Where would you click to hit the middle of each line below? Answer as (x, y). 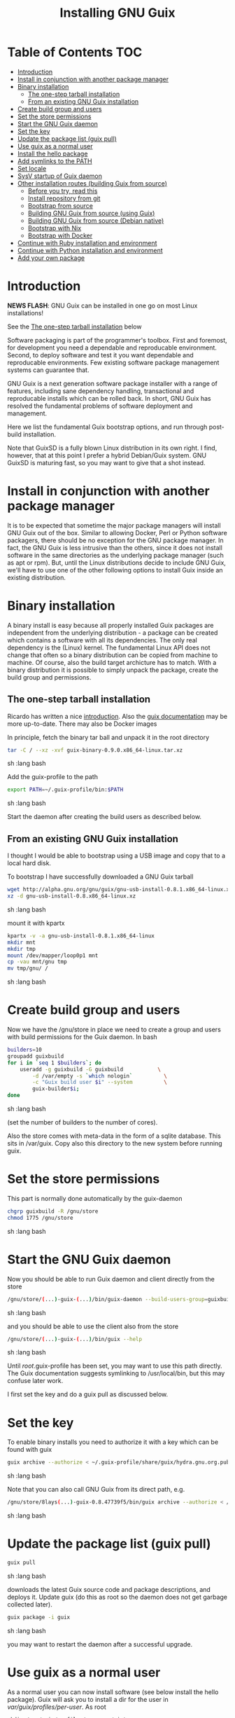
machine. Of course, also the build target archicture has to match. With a (112, 662)
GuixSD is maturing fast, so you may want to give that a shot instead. (106, 462)
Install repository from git (64, 198)
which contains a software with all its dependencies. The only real (102, 640)
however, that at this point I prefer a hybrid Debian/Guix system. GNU (107, 455)
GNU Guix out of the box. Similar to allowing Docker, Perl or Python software (117, 532)
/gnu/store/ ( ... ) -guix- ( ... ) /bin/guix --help (74, 1339)
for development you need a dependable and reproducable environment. (112, 348)
